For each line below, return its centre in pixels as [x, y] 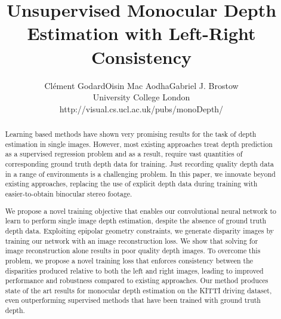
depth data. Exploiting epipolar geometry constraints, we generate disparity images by [139, 230]
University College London [141, 97]
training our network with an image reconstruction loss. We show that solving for [132, 240]
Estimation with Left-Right [141, 33]
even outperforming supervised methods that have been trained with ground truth [133, 300]
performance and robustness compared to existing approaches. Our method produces [137, 280]
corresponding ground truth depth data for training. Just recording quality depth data [140, 164]
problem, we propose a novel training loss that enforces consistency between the [129, 260]
